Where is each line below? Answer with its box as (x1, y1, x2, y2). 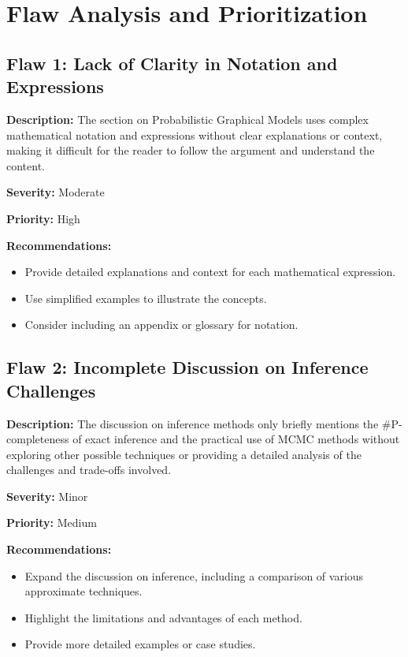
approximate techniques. (24, 583, 143, 599)
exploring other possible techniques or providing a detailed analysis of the (6, 446, 362, 462)
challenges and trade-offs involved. (6, 461, 172, 478)
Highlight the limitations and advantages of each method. (24, 609, 302, 625)
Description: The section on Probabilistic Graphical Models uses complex (6, 110, 369, 127)
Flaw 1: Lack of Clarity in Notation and (6, 50, 338, 75)
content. (6, 157, 45, 174)
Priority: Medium (6, 514, 97, 531)
